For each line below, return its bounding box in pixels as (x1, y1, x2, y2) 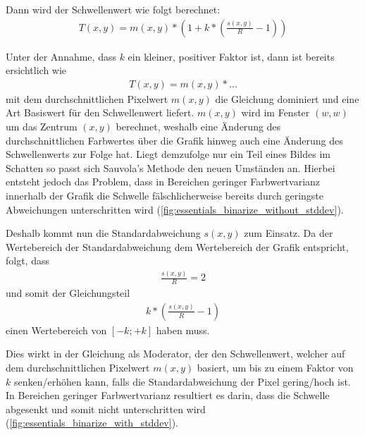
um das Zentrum (6, 119, 78, 134)
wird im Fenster (241, 105, 310, 120)
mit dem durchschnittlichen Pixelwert (6, 91, 168, 106)
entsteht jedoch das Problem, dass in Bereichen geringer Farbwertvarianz (6, 174, 321, 189)
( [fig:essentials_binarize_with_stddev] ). (6, 415, 178, 430)
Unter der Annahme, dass (6, 49, 116, 63)
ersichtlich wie (6, 63, 67, 78)
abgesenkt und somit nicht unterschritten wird (6, 401, 206, 416)
